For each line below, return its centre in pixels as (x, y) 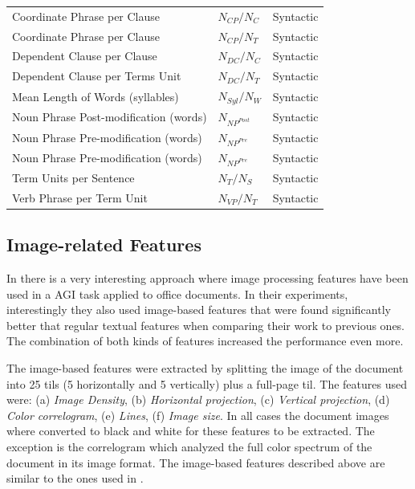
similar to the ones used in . (75, 478)
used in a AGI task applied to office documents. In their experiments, (177, 293)
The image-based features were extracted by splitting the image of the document (205, 367)
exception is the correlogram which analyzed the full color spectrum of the (189, 446)
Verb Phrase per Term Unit (80, 197)
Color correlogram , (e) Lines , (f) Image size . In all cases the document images (198, 415)
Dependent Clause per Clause (85, 56)
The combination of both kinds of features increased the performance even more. (205, 341)
